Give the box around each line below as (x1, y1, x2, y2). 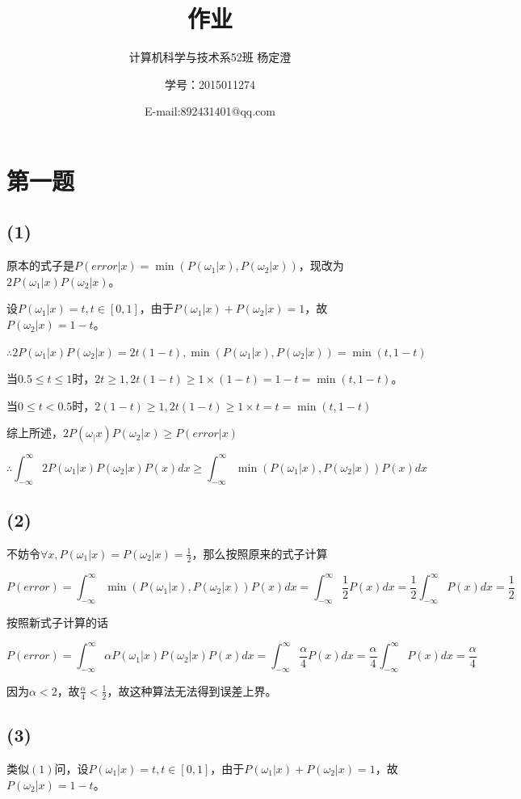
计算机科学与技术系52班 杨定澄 (128, 48, 292, 65)
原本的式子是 (6, 257, 74, 274)
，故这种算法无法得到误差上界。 (107, 682, 277, 699)
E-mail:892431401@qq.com (145, 103, 275, 120)
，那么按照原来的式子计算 (191, 545, 328, 561)
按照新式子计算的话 (6, 614, 108, 631)
